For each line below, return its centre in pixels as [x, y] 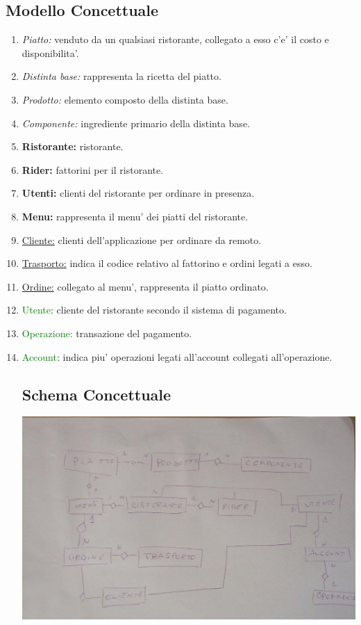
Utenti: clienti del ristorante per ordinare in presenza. [138, 193]
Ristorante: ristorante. [73, 146]
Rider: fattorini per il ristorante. [93, 169]
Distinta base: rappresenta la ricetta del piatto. [121, 76]
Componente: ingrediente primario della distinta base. [136, 123]
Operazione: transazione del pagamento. [107, 333]
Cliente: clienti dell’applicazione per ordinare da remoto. [142, 240]
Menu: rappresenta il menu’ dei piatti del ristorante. [135, 216]
